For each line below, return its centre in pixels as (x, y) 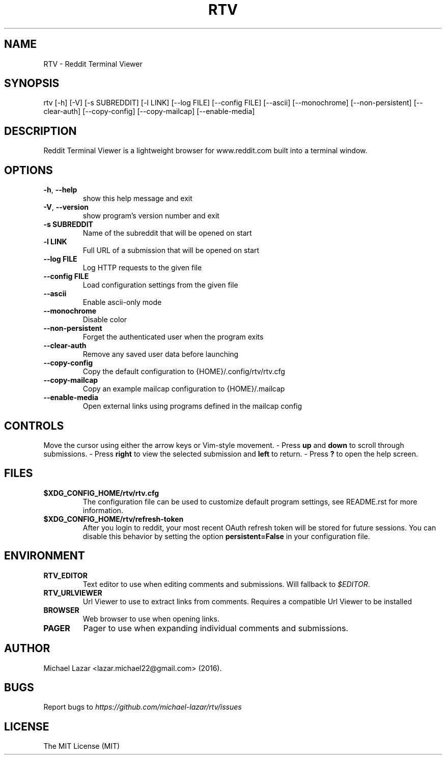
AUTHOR (27, 649)
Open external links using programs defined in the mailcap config (192, 406)
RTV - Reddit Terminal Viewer (93, 64)
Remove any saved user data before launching (161, 354)
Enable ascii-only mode (122, 302)
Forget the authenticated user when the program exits (173, 337)
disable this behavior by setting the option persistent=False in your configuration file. (226, 536)
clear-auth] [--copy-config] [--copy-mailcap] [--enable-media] (149, 111)
